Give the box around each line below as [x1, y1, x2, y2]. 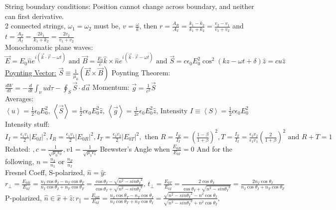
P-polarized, [5, 192, 42, 203]
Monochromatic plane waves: [5, 42, 93, 52]
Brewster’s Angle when [100, 144, 170, 154]
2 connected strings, [5, 20, 66, 31]
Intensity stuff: [5, 118, 50, 129]
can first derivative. [5, 10, 64, 21]
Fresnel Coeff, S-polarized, [5, 167, 85, 178]
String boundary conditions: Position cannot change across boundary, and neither [5, 1, 254, 11]
